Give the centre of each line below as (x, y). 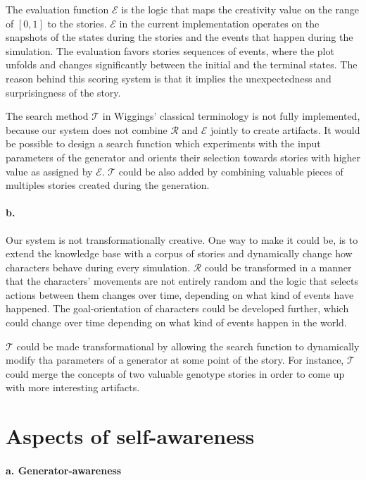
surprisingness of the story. (63, 92)
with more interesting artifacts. (73, 387)
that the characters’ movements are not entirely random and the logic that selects (182, 281)
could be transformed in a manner (278, 267)
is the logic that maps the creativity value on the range (240, 9)
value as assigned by (49, 171)
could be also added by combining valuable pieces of (231, 171)
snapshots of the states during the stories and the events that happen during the (179, 37)
